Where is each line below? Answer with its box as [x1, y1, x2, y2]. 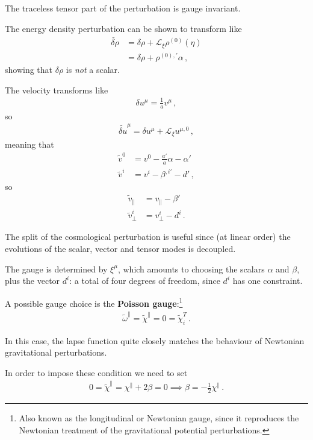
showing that [5, 63, 53, 75]
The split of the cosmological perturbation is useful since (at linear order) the [5, 230, 291, 243]
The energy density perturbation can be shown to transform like [5, 22, 242, 34]
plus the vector [5, 274, 60, 287]
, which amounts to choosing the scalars [117, 262, 265, 275]
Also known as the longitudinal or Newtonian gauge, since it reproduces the [19, 412, 299, 424]
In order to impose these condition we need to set [5, 366, 188, 379]
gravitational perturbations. [5, 346, 107, 359]
